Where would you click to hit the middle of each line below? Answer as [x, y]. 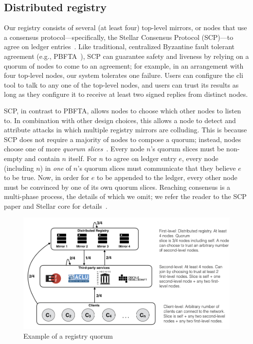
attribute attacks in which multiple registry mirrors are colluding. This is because [126, 130]
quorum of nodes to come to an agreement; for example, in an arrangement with [124, 65]
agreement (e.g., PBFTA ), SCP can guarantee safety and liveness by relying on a [126, 56]
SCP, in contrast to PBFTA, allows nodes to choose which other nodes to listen [123, 110]
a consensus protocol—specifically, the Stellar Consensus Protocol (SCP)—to [119, 37]
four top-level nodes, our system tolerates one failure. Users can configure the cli [124, 75]
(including [19, 168]
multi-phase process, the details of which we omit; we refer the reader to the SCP [125, 196]
